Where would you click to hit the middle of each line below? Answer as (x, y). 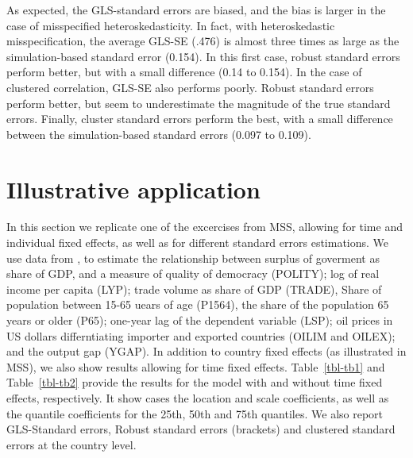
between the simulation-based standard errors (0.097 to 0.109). (159, 134)
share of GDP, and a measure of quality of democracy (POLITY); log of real (193, 273)
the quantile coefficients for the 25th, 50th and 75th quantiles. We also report (195, 413)
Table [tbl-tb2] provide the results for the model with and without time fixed (195, 382)
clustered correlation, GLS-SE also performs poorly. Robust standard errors (190, 87)
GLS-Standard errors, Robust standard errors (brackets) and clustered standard (201, 429)
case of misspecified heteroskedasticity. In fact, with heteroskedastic (171, 25)
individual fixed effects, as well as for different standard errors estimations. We (198, 242)
